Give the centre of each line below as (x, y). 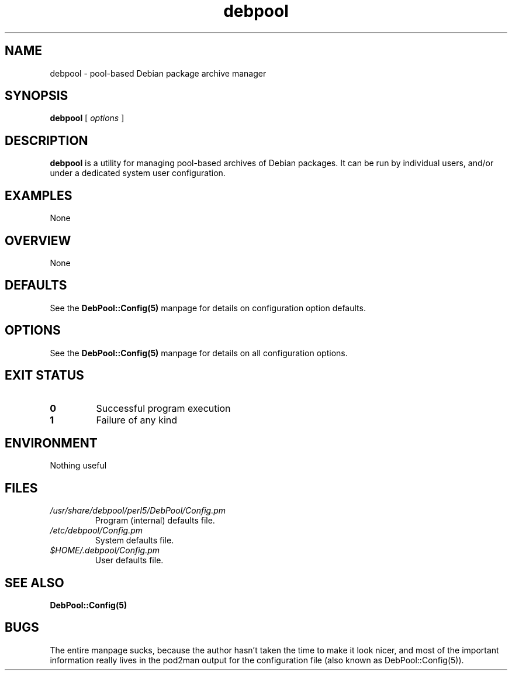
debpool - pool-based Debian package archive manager (158, 73)
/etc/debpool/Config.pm (96, 531)
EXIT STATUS (44, 376)
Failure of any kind (136, 420)
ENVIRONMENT (51, 443)
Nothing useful (78, 466)
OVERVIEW (38, 240)
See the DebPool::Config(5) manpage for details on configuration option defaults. (208, 308)
